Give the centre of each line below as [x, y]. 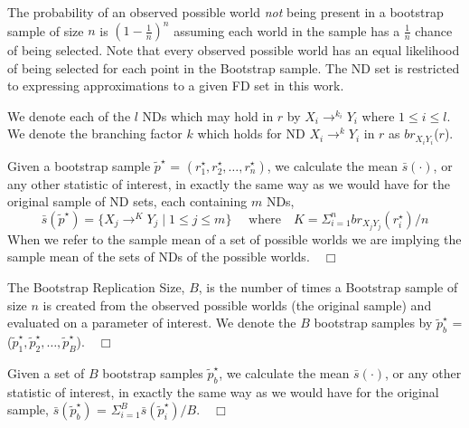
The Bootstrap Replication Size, [96, 287]
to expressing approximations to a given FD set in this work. [176, 86]
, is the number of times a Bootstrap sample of [328, 287]
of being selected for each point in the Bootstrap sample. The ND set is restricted [234, 67]
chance [434, 30]
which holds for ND [251, 133]
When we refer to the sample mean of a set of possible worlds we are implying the [234, 238]
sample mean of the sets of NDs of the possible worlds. [159, 257]
